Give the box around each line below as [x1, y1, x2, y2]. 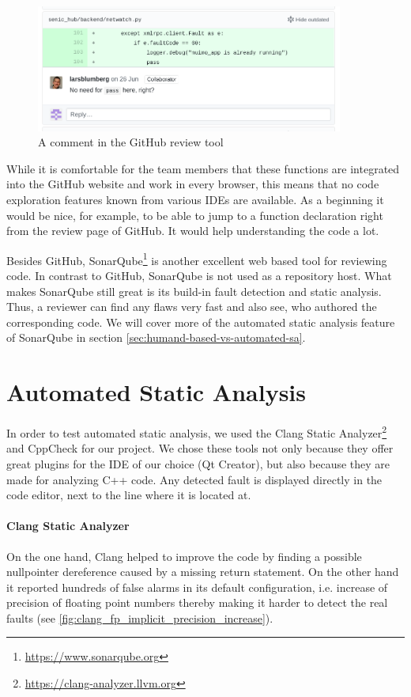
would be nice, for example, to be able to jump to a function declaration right [6, 206, 383, 223]
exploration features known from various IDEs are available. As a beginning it [6, 191, 384, 207]
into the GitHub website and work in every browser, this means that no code [6, 176, 379, 192]
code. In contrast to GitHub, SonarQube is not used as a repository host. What [6, 267, 392, 283]
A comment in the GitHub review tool [38, 134, 224, 150]
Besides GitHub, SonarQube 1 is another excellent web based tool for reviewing [6, 249, 387, 268]
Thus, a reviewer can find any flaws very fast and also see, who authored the [6, 298, 377, 315]
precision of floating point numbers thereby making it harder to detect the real [6, 594, 388, 611]
